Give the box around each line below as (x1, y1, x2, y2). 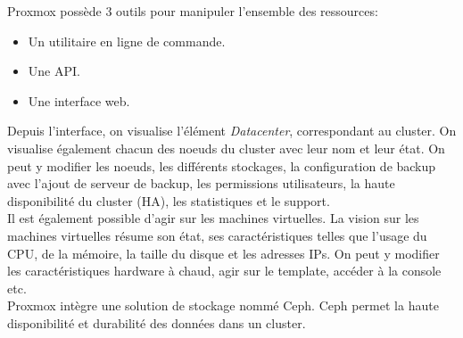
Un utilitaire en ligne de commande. (28, 31, 226, 50)
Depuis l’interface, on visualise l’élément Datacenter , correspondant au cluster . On (7, 121, 457, 140)
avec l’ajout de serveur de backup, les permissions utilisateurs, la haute (7, 174, 395, 193)
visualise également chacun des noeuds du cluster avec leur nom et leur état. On (7, 138, 445, 157)
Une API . (28, 62, 80, 80)
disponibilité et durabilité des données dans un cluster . (7, 313, 306, 332)
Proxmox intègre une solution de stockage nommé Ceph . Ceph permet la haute (7, 296, 439, 315)
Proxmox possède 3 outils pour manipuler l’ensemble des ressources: (7, 2, 378, 20)
